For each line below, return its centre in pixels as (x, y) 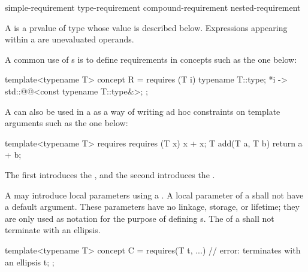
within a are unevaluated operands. (70, 39)
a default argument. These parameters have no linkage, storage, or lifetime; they (152, 207)
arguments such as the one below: (67, 123)
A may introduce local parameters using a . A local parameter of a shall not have (154, 195)
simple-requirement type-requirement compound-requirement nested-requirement (153, 7)
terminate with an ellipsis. (53, 230)
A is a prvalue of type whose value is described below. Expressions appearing (146, 27)
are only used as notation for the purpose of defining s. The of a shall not (140, 218)
